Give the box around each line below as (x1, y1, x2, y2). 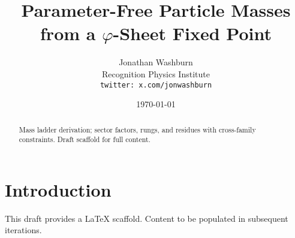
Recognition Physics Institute (102, 67, 210, 80)
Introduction (5, 177, 112, 201)
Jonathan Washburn (119, 56, 193, 68)
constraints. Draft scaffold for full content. (19, 134, 150, 144)
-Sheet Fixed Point (113, 21, 272, 46)
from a (40, 21, 96, 46)
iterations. (5, 224, 42, 236)
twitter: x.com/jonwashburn (100, 80, 212, 89)
